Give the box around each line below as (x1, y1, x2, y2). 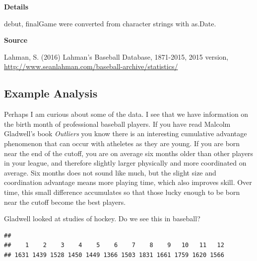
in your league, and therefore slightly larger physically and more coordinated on (4, 158, 247, 168)
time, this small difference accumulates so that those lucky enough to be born (4, 186, 240, 197)
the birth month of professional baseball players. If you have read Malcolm (4, 118, 231, 129)
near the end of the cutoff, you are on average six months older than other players (4, 148, 254, 158)
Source (4, 35, 28, 45)
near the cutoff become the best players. (4, 196, 126, 207)
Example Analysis (4, 86, 98, 101)
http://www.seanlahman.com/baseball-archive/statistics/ (4, 61, 178, 72)
